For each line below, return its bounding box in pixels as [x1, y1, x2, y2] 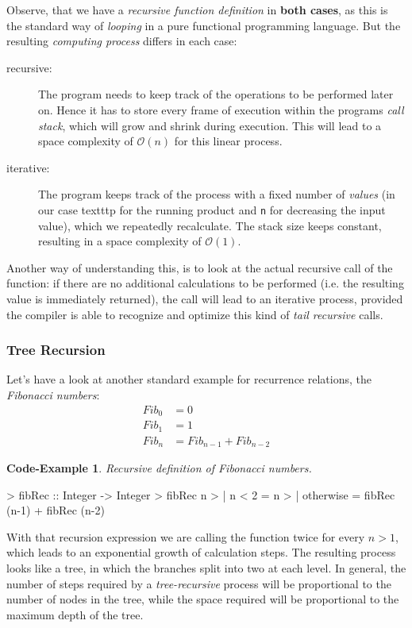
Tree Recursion [6, 340, 106, 360]
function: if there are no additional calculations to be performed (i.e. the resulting [6, 275, 404, 291]
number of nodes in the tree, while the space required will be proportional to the [6, 591, 399, 607]
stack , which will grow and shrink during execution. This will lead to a [38, 117, 382, 133]
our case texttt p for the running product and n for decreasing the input [38, 201, 386, 218]
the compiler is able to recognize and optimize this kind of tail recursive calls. [6, 306, 383, 322]
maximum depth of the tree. [6, 606, 144, 622]
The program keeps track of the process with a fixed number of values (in [38, 186, 395, 202]
